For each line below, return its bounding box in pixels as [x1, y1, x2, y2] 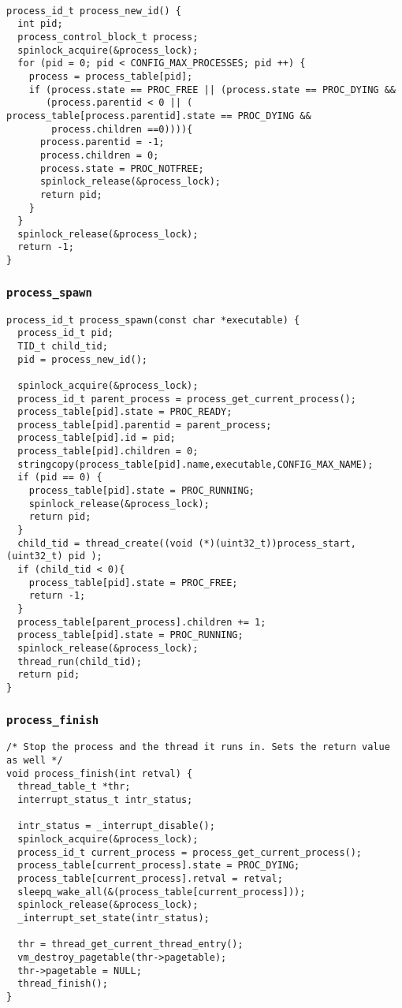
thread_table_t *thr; [17, 781, 131, 793]
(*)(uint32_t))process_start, [198, 537, 356, 549]
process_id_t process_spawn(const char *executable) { [6, 314, 300, 326]
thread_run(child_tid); [17, 655, 142, 667]
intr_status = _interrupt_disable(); [17, 820, 215, 832]
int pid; [17, 18, 63, 30]
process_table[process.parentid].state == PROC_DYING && [6, 110, 311, 121]
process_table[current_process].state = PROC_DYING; [17, 860, 300, 872]
